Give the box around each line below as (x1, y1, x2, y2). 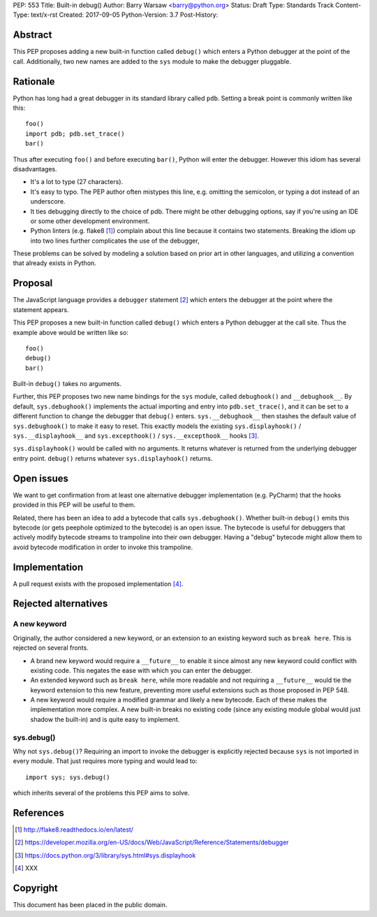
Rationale (13, 76, 55, 87)
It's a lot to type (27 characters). (30, 178, 124, 186)
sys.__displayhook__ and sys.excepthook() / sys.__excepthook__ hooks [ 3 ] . (13, 432, 260, 440)
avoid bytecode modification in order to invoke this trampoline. (13, 543, 193, 551)
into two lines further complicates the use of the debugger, (30, 236, 200, 245)
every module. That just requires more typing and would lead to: (13, 757, 198, 765)
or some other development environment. (30, 217, 150, 225)
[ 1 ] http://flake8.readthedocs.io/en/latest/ (15, 825, 134, 834)
